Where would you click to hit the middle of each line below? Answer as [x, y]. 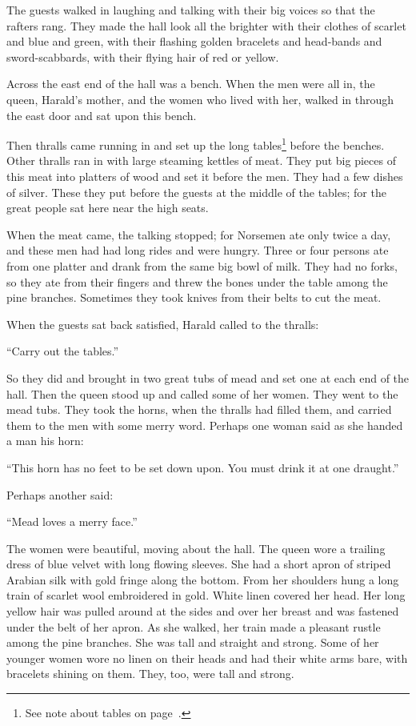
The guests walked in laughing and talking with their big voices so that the [191, 10]
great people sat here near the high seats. [108, 208]
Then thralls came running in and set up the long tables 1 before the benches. [196, 144]
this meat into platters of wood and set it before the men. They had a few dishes [205, 176]
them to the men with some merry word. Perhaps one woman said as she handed [205, 425]
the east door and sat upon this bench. [102, 115]
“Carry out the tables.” [63, 351]
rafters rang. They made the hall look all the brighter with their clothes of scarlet [206, 25]
